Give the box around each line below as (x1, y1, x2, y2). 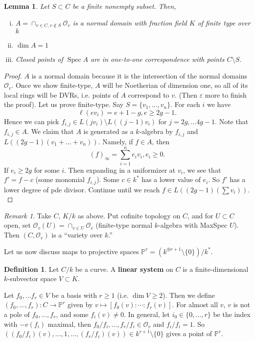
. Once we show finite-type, (11, 80, 93, 90)
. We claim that (27, 126, 74, 136)
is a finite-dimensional (183, 263, 249, 274)
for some (34, 164, 60, 175)
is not (233, 299, 250, 310)
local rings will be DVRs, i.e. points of (4, 89, 118, 100)
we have (207, 99, 231, 109)
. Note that (215, 116, 249, 127)
